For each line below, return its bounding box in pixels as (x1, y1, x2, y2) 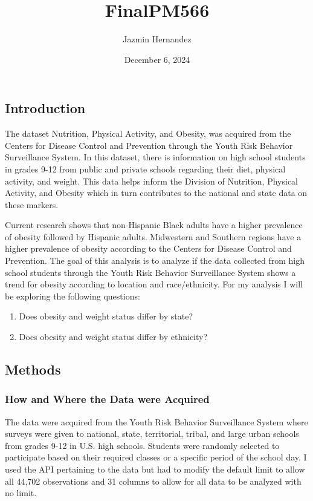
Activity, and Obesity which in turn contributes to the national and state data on (5, 186, 308, 199)
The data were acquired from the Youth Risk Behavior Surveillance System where (5, 415, 308, 428)
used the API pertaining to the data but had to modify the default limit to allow (5, 463, 305, 475)
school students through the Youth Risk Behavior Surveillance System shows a (5, 266, 296, 278)
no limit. (5, 486, 37, 499)
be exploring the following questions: (5, 289, 140, 302)
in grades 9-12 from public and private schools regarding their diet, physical (5, 162, 286, 175)
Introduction (5, 99, 86, 117)
